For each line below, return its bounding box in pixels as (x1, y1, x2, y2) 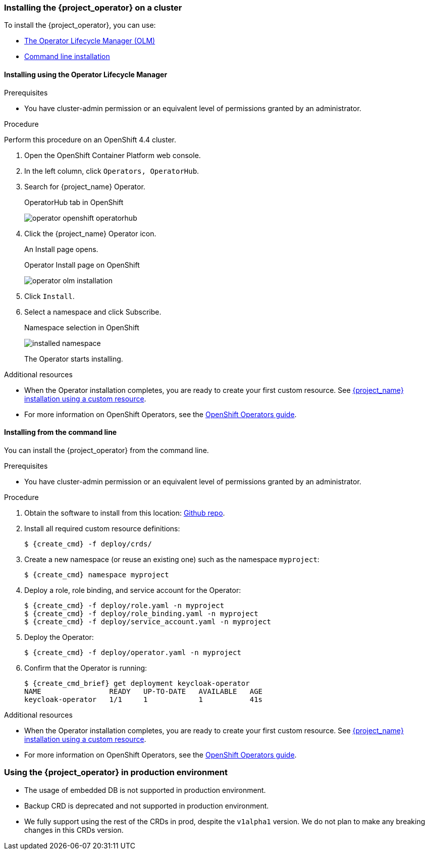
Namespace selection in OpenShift (24, 323, 139, 332)
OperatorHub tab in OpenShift (24, 197, 124, 207)
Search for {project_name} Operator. (24, 182, 145, 191)
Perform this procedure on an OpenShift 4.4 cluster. (4, 135, 177, 144)
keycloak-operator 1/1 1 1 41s (24, 695, 263, 704)
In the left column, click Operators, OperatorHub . (24, 166, 199, 175)
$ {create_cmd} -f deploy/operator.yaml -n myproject (24, 648, 241, 657)
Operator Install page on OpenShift (24, 260, 140, 269)
